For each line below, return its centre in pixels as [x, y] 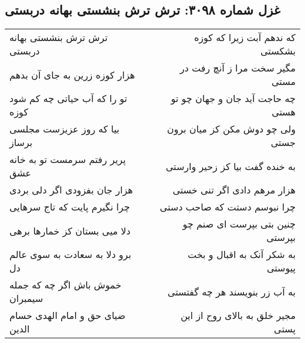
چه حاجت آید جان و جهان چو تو [233, 99]
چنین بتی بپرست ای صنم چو [239, 224]
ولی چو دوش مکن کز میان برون [231, 129]
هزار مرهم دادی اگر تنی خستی [234, 190]
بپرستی [281, 237]
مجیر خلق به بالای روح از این [238, 315]
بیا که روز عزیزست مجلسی [65, 129]
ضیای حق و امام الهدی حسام [67, 315]
